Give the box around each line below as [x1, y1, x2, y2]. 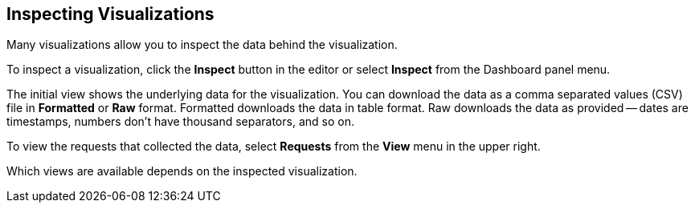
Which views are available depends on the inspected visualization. [6, 164, 358, 179]
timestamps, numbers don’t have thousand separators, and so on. [6, 115, 354, 129]
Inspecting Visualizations [6, 4, 215, 24]
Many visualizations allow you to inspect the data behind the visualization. [6, 38, 398, 52]
